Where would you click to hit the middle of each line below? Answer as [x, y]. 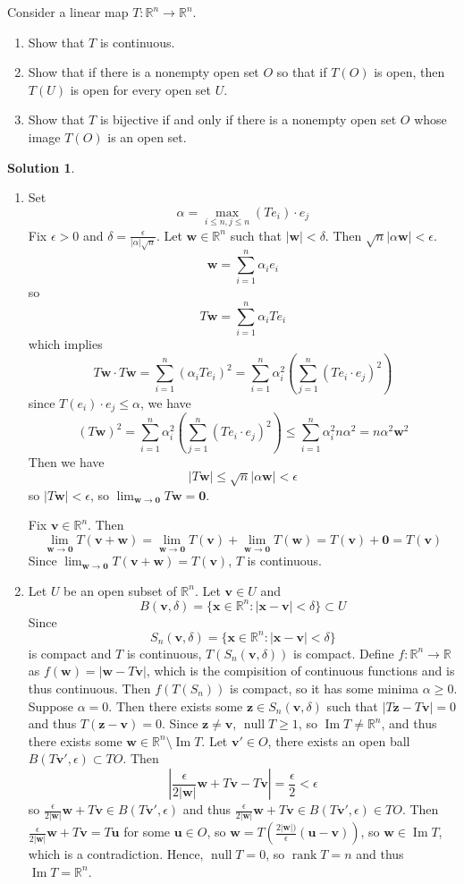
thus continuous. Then [89, 688]
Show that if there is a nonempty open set [143, 72]
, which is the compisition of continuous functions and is [300, 671]
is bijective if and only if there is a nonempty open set [248, 119]
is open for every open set [141, 89]
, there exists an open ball [339, 740]
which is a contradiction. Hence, [116, 854]
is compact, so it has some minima [325, 688]
